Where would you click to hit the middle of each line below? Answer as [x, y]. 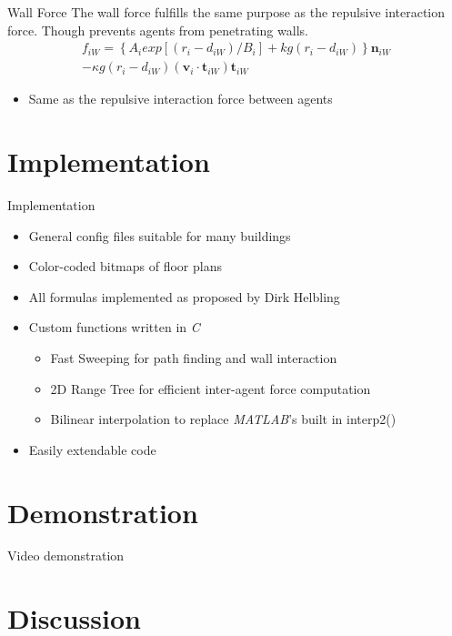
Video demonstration [66, 555]
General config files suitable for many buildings [160, 235]
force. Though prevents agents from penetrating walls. [158, 30]
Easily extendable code [92, 449]
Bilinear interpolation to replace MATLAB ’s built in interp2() [223, 419]
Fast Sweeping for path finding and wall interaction [194, 357]
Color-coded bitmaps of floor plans [125, 266]
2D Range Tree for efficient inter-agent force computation [211, 388]
